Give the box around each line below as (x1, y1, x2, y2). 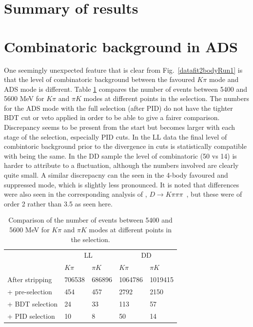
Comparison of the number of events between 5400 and (8, 215, 173, 225)
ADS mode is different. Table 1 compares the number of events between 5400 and (4, 83, 248, 94)
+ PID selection (7, 310, 55, 321)
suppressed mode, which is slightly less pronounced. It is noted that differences (4, 179, 239, 189)
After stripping (7, 274, 52, 285)
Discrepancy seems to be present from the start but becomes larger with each (4, 122, 235, 132)
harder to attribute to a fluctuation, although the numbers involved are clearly (4, 160, 239, 170)
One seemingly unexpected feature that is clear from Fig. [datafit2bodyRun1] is (4, 64, 243, 75)
